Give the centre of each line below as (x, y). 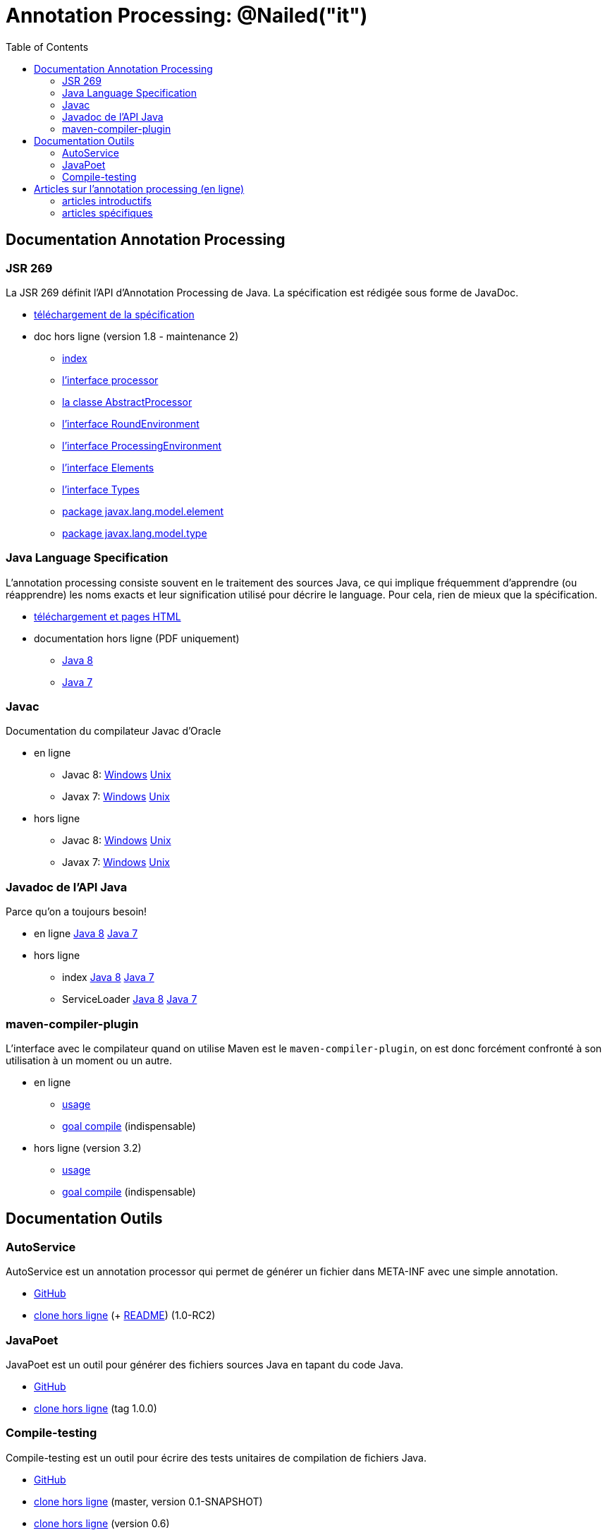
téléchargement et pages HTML (108, 616)
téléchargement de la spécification (114, 314)
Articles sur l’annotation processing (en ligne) (139, 188)
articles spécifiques (108, 212)
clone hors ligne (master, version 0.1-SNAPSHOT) (148, 1501)
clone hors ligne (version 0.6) (102, 1523)
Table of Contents (47, 47)
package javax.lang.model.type (135, 533)
